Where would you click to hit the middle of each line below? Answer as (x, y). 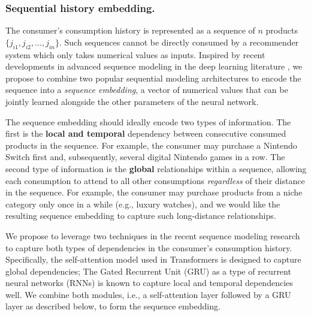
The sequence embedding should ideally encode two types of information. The (148, 121)
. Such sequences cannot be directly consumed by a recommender (179, 42)
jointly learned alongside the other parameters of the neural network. (132, 101)
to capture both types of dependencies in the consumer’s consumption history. (149, 247)
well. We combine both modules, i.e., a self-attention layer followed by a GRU (148, 294)
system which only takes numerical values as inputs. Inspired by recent (135, 54)
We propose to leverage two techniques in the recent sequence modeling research (153, 235)
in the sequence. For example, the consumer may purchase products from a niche (154, 192)
